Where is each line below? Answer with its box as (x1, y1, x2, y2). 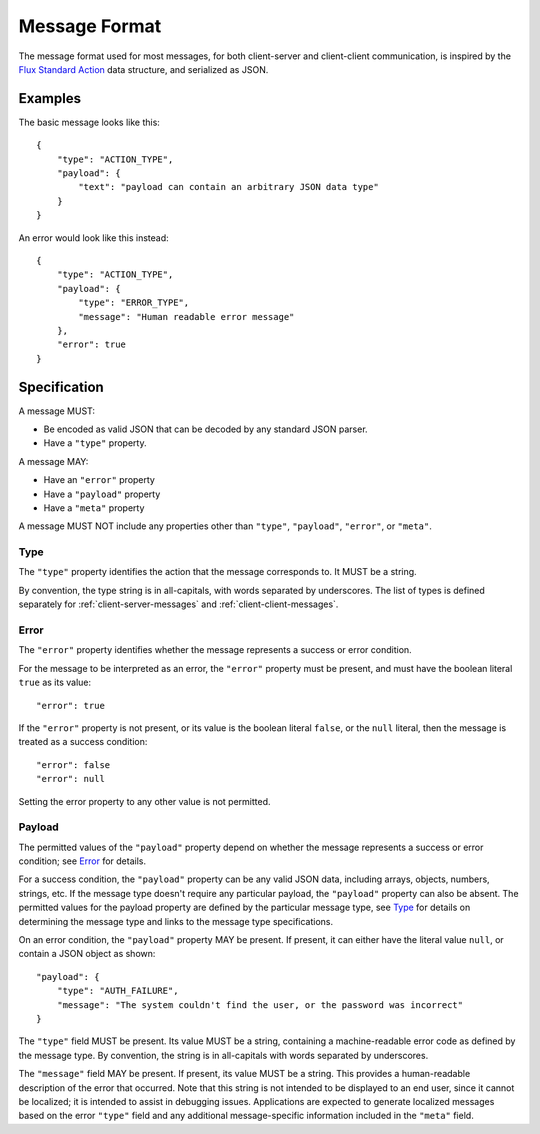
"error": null (36, 773, 105, 785)
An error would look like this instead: (18, 231, 169, 244)
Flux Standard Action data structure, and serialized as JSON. (18, 63, 269, 75)
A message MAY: (18, 455, 89, 467)
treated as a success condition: (18, 736, 148, 748)
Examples (18, 90, 82, 107)
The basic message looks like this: (18, 116, 160, 128)
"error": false (36, 759, 111, 770)
